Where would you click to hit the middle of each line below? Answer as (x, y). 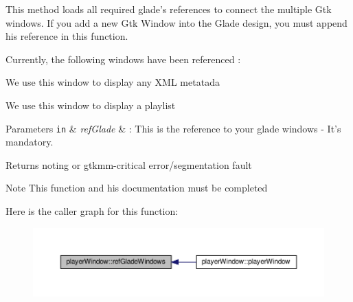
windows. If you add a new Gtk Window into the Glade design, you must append (176, 22)
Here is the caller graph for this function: (92, 211)
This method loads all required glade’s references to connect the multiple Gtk (169, 9)
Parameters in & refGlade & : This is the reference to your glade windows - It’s (173, 128)
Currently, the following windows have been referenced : (123, 59)
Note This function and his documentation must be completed (137, 188)
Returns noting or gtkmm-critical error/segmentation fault (129, 164)
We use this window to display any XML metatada (113, 82)
